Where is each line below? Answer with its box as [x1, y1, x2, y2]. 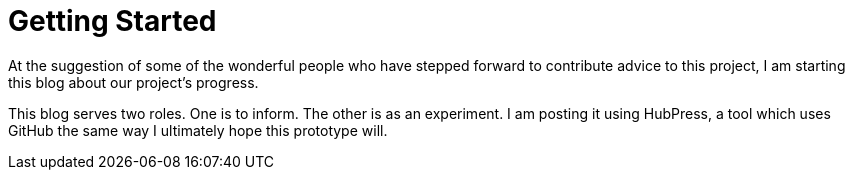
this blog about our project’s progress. [8, 73, 259, 91]
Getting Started [8, 4, 217, 38]
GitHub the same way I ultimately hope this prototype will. [8, 121, 388, 139]
